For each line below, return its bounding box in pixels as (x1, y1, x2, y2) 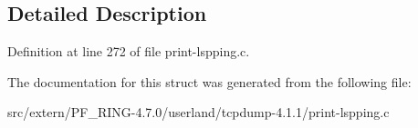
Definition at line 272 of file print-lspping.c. (7, 42, 250, 61)
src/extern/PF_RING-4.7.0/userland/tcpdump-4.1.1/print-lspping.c (7, 103, 390, 122)
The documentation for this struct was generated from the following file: (7, 72, 412, 91)
